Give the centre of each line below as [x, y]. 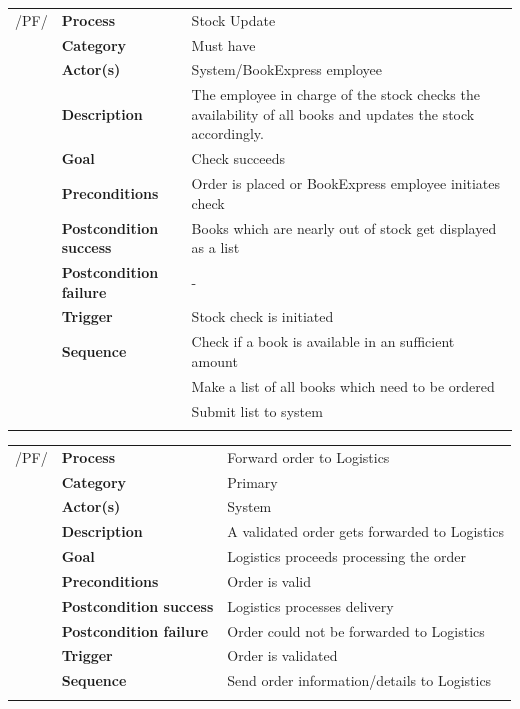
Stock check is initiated [262, 316]
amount [214, 360]
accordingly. [227, 133]
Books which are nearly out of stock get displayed [344, 227]
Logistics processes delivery [310, 605]
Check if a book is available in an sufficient [323, 341]
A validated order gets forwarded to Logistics [365, 531]
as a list [215, 247]
